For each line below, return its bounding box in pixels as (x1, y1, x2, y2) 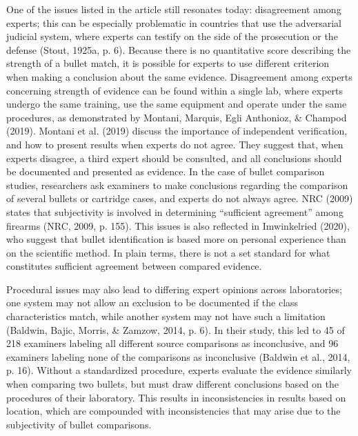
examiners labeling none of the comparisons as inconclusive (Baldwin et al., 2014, (6, 349, 350, 364)
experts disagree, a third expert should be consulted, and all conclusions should (6, 150, 342, 165)
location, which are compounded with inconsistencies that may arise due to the (6, 404, 341, 418)
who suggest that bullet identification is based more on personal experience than (6, 232, 346, 246)
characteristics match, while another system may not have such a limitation (6, 309, 326, 324)
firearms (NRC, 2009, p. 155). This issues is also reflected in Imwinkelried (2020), (6, 218, 350, 232)
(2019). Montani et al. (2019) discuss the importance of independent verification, (6, 123, 348, 138)
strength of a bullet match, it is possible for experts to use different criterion (6, 56, 330, 70)
